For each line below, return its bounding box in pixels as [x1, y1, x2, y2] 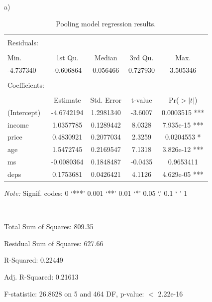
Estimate [53, 94, 81, 105]
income [7, 119, 29, 130]
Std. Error [90, 94, 122, 105]
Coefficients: [7, 79, 44, 90]
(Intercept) [7, 107, 41, 117]
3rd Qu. [129, 52, 154, 62]
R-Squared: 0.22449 [4, 255, 63, 265]
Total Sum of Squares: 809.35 [4, 221, 94, 232]
